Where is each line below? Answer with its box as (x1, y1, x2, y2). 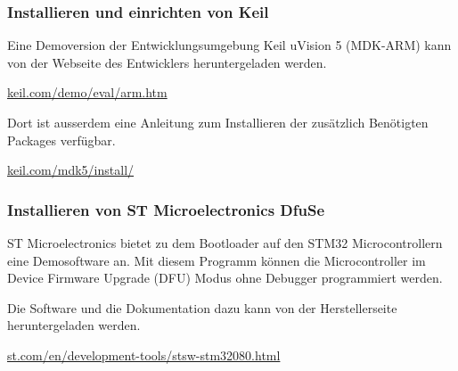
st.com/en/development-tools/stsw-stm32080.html (7, 345, 281, 364)
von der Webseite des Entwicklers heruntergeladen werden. (7, 53, 327, 71)
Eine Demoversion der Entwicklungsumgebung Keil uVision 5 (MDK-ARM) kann (7, 36, 452, 54)
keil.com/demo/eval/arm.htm (7, 83, 168, 102)
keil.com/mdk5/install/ (7, 161, 135, 179)
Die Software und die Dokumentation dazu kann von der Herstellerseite (7, 298, 397, 317)
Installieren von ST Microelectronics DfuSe (7, 198, 325, 220)
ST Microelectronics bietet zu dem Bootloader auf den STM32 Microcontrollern (7, 234, 443, 251)
